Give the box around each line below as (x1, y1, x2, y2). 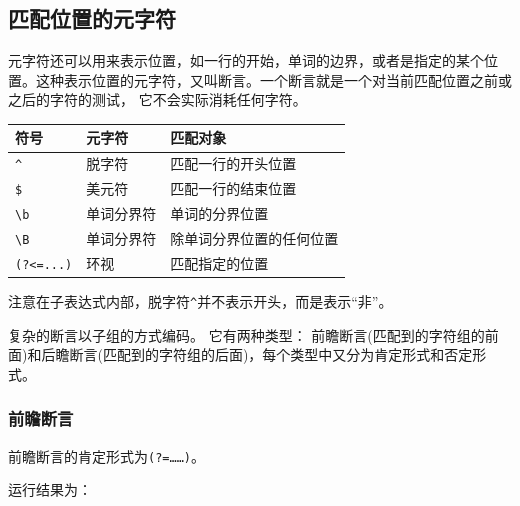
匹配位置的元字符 (8, 3, 176, 34)
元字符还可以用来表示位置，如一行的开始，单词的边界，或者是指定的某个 (8, 50, 484, 71)
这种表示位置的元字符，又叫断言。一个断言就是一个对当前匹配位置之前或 (35, 69, 512, 90)
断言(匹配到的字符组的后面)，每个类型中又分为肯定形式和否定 (69, 344, 473, 365)
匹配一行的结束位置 (170, 178, 297, 199)
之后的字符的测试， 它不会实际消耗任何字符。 (8, 89, 307, 110)
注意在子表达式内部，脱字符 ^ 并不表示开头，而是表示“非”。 (8, 291, 393, 312)
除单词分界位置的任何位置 (170, 228, 339, 249)
